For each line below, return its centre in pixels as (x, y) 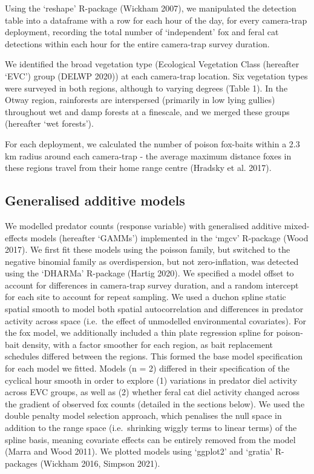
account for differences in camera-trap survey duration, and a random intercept (152, 285)
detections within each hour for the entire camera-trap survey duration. (137, 43)
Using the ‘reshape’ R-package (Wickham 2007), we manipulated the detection (151, 8)
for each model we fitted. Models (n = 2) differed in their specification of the (147, 368)
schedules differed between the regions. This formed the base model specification (154, 356)
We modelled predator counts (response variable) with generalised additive (143, 225)
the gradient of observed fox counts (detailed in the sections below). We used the (155, 403)
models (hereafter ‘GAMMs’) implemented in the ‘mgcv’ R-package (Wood (169, 237)
